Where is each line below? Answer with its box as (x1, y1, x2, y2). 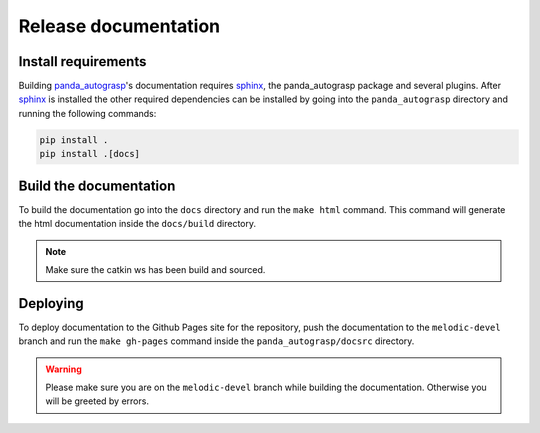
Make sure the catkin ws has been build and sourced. (45, 263, 266, 275)
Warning (45, 363, 82, 375)
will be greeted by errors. (45, 395, 150, 407)
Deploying (18, 295, 84, 312)
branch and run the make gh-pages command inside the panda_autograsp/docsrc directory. (18, 335, 415, 347)
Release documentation (18, 15, 220, 37)
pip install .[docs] (39, 148, 140, 160)
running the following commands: (18, 107, 157, 119)
